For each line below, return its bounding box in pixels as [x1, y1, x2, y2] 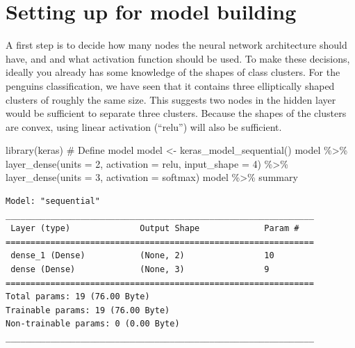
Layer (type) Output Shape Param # [10, 223, 299, 234]
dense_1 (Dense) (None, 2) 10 [10, 251, 274, 261]
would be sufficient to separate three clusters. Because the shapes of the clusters [6, 106, 347, 120]
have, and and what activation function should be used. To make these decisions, [6, 51, 350, 65]
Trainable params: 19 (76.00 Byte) [6, 305, 170, 315]
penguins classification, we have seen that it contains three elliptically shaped [6, 78, 335, 93]
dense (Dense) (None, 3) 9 [10, 264, 270, 275]
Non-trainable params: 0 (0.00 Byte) [6, 319, 180, 329]
